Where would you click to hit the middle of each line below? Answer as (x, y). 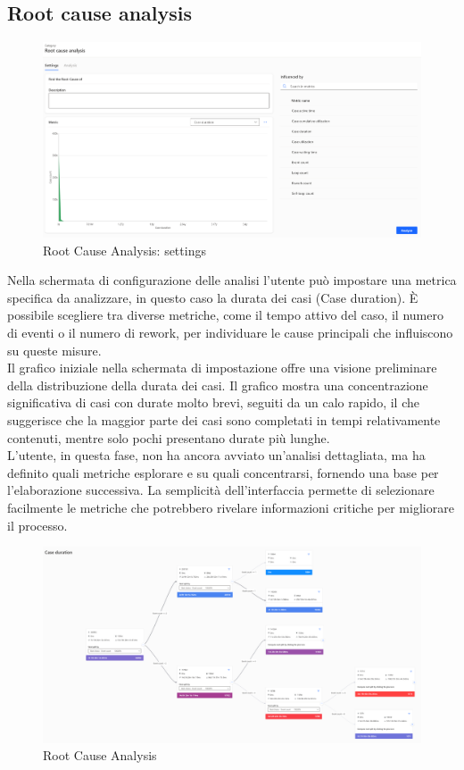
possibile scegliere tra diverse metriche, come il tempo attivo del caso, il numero (225, 315)
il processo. (37, 525)
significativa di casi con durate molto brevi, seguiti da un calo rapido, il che (213, 402)
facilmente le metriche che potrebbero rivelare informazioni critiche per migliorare (231, 507)
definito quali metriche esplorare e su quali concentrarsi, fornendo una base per (223, 472)
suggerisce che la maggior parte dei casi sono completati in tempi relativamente (224, 419)
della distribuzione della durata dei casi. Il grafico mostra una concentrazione (218, 385)
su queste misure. (54, 350)
